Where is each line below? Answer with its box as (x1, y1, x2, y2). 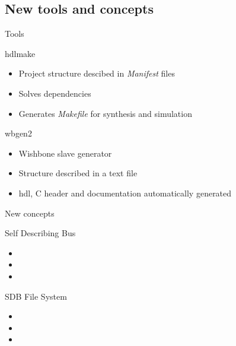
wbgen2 (5, 127, 32, 139)
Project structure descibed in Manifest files (18, 67, 175, 80)
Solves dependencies (18, 87, 91, 99)
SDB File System (5, 290, 67, 302)
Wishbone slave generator (18, 147, 112, 159)
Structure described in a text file (18, 167, 138, 179)
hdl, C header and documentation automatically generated (18, 186, 232, 199)
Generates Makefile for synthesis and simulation (18, 107, 192, 119)
